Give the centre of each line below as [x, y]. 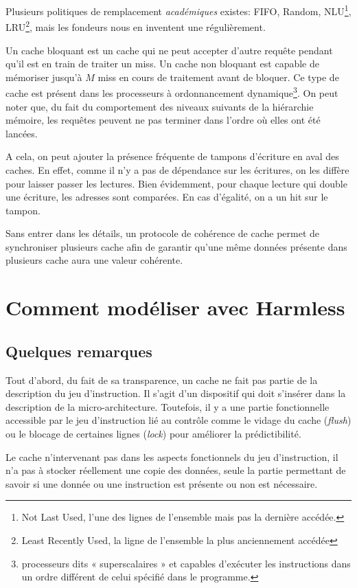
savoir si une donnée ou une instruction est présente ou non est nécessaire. [162, 483]
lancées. [22, 133]
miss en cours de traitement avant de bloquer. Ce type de [218, 77]
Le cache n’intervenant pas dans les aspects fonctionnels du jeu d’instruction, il [172, 456]
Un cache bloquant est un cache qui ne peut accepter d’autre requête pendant [169, 50]
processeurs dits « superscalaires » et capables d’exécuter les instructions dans [186, 563]
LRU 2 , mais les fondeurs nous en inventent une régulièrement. [136, 26]
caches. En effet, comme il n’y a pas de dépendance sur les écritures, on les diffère [177, 169]
